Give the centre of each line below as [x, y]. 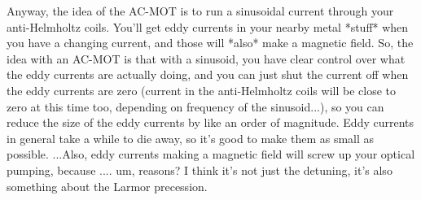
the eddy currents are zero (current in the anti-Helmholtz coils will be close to [201, 90]
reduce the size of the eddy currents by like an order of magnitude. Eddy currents [210, 122]
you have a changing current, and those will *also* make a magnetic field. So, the [210, 43]
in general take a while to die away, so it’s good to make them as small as [191, 138]
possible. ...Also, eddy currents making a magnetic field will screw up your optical [211, 154]
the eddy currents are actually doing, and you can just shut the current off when [208, 74]
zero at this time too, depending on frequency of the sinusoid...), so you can [195, 106]
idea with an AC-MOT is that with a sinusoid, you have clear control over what [206, 58]
